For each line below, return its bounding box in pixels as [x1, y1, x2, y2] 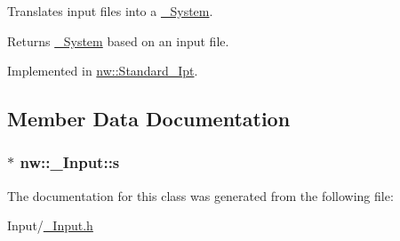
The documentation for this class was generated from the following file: [7, 186, 394, 205]
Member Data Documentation [7, 105, 291, 133]
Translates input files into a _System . [7, 2, 213, 20]
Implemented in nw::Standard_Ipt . [7, 61, 198, 80]
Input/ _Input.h [7, 216, 93, 235]
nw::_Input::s [20, 151, 120, 173]
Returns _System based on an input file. [7, 31, 229, 50]
